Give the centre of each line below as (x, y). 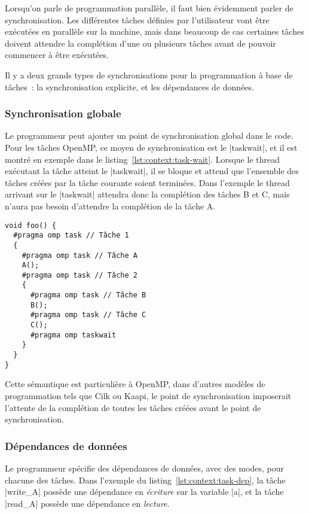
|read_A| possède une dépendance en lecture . (87, 503)
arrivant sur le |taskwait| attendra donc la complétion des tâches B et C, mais (147, 194)
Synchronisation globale (63, 113)
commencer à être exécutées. (57, 55)
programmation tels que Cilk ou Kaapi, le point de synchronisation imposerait (148, 395)
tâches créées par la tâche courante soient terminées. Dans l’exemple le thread (147, 182)
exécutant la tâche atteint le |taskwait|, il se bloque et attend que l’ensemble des (152, 171)
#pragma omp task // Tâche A (79, 255)
